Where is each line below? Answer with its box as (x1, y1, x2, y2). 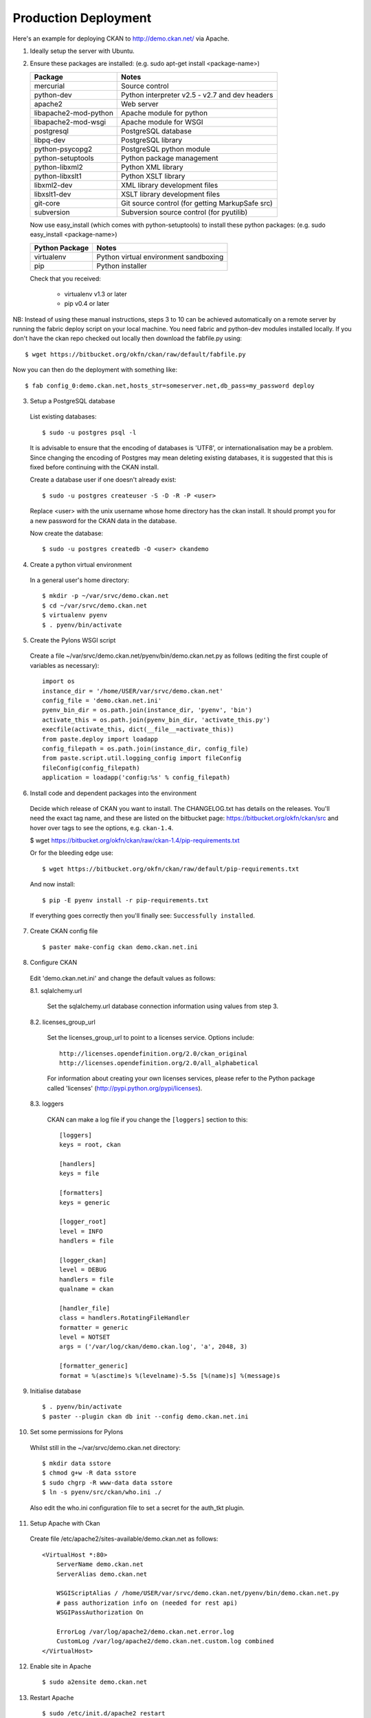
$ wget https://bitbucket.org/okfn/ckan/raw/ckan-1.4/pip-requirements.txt (30, 836, 240, 845)
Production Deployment (12, 10, 152, 25)
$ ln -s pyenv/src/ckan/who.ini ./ (42, 1488, 162, 1496)
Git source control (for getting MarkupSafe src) (121, 198, 273, 208)
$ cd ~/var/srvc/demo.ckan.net (42, 601, 148, 610)
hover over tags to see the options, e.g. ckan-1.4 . (30, 823, 174, 832)
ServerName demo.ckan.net (56, 1561, 144, 1568)
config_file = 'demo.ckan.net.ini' (42, 697, 162, 704)
